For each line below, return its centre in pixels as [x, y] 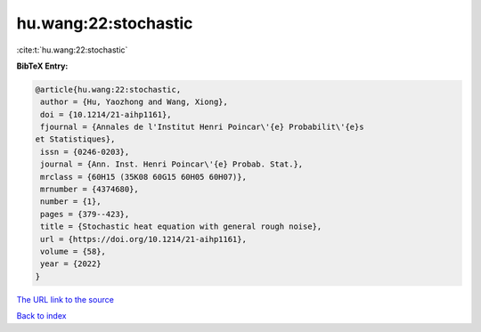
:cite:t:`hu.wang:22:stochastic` [72, 50]
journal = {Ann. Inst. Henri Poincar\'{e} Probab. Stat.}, [172, 164]
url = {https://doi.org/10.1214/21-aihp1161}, [143, 239]
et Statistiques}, [75, 139]
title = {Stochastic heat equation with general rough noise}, [181, 227]
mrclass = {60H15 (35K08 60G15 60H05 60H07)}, [143, 177]
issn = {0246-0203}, [85, 152]
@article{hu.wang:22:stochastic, [108, 89]
